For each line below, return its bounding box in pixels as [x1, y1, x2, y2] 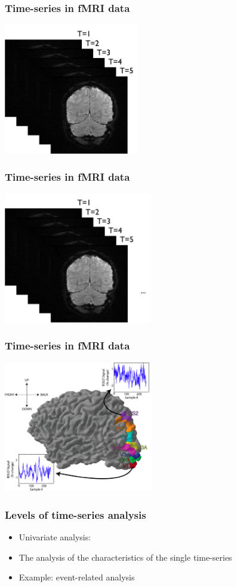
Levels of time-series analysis [5, 507, 146, 522]
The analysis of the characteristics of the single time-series [19, 550, 232, 563]
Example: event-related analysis [19, 571, 135, 583]
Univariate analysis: [19, 530, 91, 543]
